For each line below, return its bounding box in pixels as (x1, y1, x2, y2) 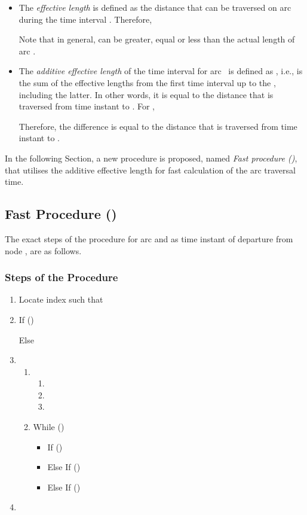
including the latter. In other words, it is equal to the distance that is (19, 88, 274, 100)
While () (33, 420, 65, 433)
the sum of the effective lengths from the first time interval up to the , (19, 76, 276, 89)
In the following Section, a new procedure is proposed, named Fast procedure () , (5, 151, 297, 164)
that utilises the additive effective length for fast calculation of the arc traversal (5, 163, 296, 176)
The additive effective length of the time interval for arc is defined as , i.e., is (19, 65, 303, 77)
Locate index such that (19, 293, 103, 306)
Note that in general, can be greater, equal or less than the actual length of (19, 33, 295, 45)
